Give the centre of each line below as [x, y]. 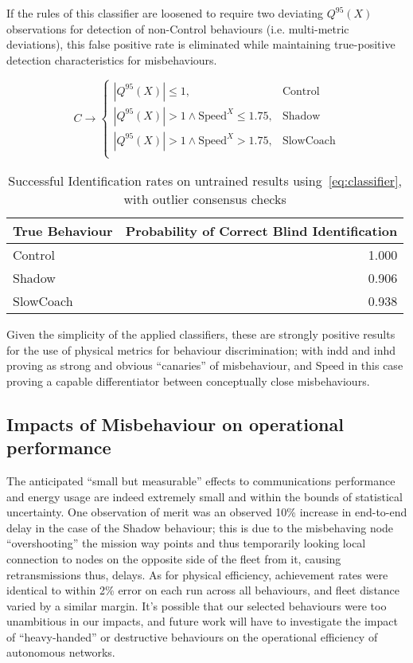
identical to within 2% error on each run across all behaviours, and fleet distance [203, 590]
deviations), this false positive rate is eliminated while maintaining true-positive [201, 44]
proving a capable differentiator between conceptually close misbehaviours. [188, 381]
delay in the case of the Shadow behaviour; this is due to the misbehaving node [200, 527]
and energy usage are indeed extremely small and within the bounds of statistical [205, 496]
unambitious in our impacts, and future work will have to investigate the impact [202, 621]
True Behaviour [63, 230]
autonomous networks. [61, 652]
